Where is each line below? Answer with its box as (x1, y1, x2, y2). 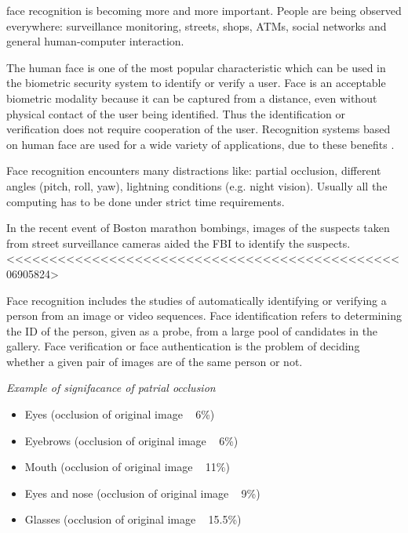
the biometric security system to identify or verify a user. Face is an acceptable (6, 74, 386, 91)
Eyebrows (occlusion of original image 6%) (24, 432, 239, 448)
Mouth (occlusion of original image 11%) (24, 459, 230, 475)
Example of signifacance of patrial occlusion (6, 379, 216, 396)
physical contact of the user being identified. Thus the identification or (6, 105, 345, 121)
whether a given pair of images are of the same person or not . (6, 353, 303, 369)
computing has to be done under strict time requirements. (6, 193, 285, 209)
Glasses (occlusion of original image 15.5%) (24, 511, 242, 528)
